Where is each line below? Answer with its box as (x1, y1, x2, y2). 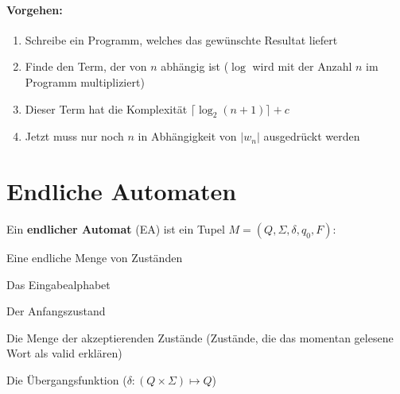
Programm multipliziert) (25, 73, 145, 90)
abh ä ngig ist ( (161, 58, 229, 75)
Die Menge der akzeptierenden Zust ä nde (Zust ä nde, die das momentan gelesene (6, 329, 394, 346)
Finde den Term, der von (25, 58, 147, 75)
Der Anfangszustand (6, 303, 106, 319)
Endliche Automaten (6, 175, 237, 207)
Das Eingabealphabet (6, 276, 111, 292)
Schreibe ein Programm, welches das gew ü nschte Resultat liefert (25, 31, 338, 48)
